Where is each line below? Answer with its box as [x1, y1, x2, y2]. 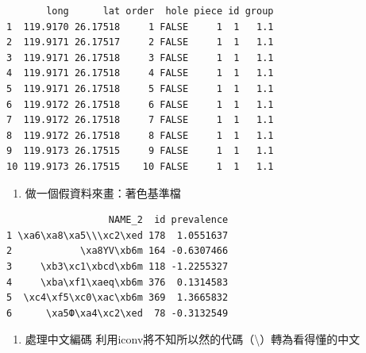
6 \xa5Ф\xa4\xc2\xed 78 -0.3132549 [6, 307, 229, 319]
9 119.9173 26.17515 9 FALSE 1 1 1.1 [6, 145, 274, 157]
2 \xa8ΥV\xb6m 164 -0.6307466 [6, 245, 229, 257]
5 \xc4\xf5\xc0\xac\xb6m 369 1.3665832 [6, 292, 229, 304]
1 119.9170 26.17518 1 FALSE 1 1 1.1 [6, 21, 274, 33]
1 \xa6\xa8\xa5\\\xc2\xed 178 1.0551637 [6, 229, 229, 241]
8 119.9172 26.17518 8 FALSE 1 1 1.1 [6, 129, 274, 141]
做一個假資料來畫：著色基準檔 [25, 184, 181, 201]
